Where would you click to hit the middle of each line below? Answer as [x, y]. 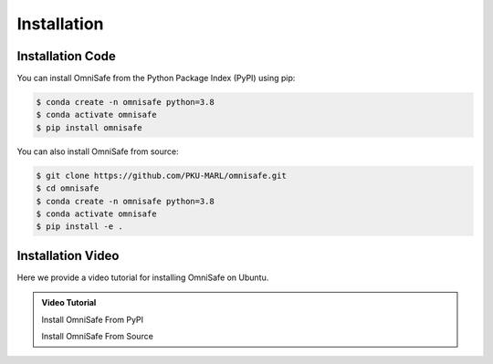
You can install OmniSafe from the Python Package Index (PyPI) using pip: [156, 78]
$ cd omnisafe [68, 188]
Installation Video [68, 255]
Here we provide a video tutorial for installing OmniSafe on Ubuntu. [143, 277]
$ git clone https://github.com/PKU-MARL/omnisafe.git [161, 175]
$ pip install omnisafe [89, 127]
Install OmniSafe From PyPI [93, 319]
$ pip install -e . [79, 227]
